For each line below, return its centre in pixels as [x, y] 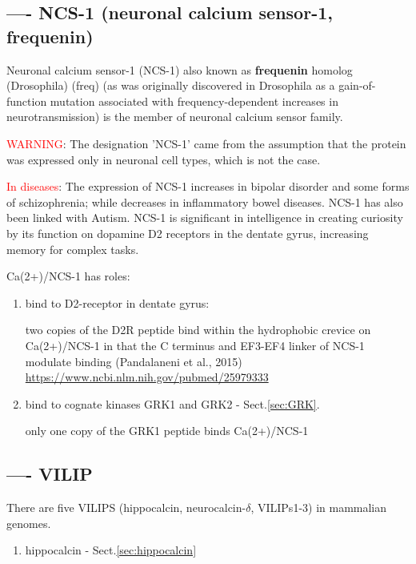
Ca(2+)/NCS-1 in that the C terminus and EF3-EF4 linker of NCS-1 [195, 345]
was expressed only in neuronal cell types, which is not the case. [164, 159]
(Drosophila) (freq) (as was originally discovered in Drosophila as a [171, 85]
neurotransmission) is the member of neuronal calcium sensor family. [175, 117]
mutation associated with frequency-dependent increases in [194, 101]
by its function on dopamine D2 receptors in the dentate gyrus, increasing [188, 233]
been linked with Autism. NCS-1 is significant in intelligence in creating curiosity [205, 218]
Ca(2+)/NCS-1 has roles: [68, 276]
